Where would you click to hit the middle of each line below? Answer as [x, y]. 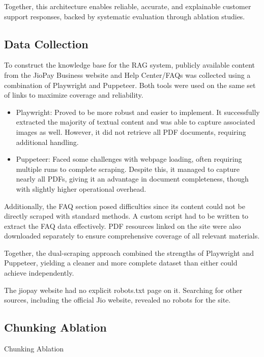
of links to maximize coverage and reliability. [74, 95]
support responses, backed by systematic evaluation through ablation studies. [125, 16]
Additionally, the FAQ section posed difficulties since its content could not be [125, 206]
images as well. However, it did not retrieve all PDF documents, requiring [131, 131]
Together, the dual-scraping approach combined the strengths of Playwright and [129, 252]
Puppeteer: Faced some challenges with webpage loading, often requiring [129, 159]
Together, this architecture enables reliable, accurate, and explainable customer [128, 6]
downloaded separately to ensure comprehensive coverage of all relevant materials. [132, 236]
